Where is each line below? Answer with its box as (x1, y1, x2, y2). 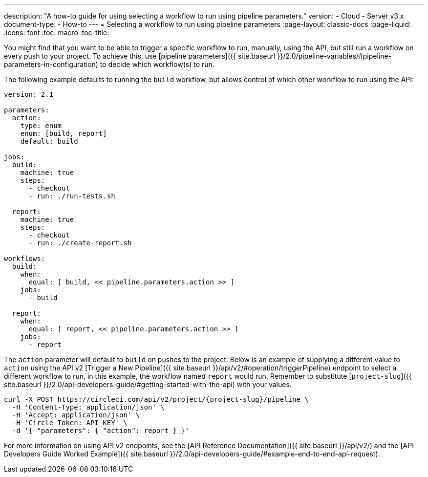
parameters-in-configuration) (4, 60, 98, 68)
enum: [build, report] (20, 130, 107, 137)
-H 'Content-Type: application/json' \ (12, 403, 165, 411)
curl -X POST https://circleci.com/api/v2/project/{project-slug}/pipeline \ (4, 395, 309, 403)
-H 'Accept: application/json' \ (12, 411, 140, 419)
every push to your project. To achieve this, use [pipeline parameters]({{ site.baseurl (4, 52, 276, 60)
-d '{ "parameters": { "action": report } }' (12, 427, 190, 434)
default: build (20, 137, 78, 145)
